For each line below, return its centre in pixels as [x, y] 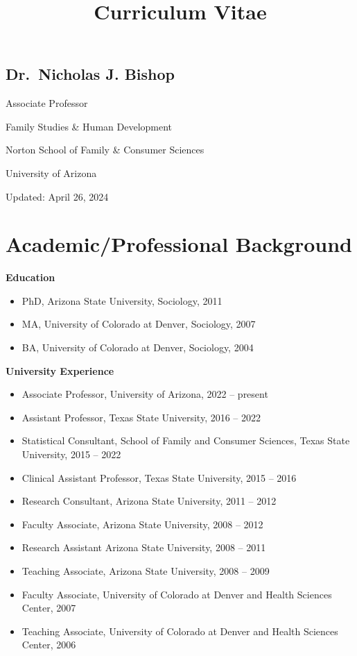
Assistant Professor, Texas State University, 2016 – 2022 [141, 417]
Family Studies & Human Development [89, 126]
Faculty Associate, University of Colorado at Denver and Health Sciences [177, 594]
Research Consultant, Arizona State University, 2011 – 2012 [149, 501]
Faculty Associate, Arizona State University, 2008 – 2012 [142, 524]
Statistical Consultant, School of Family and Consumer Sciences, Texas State [186, 440]
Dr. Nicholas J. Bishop [90, 74]
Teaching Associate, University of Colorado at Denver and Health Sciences [180, 631]
